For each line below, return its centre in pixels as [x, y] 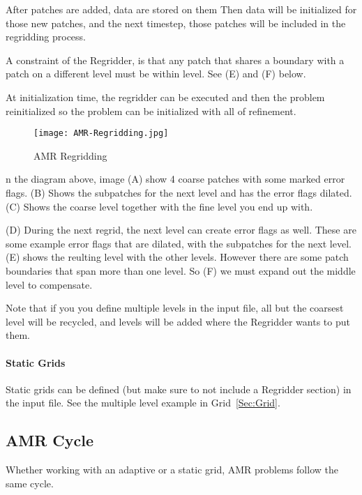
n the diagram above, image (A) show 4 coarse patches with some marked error [175, 179]
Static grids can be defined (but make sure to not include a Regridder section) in [179, 389]
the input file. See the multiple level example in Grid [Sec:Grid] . [143, 403]
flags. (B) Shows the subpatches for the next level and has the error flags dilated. [179, 192]
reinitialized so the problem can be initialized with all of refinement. [151, 111]
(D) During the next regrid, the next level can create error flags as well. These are [181, 230]
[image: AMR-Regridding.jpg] [101, 134]
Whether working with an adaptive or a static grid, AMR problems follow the [172, 470]
